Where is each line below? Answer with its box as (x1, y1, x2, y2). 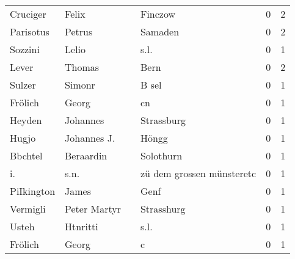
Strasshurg (140, 202, 186, 216)
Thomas (65, 60, 100, 74)
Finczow (140, 7, 176, 21)
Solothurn (140, 148, 183, 162)
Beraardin (65, 148, 107, 162)
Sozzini (10, 42, 40, 56)
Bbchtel (10, 148, 43, 162)
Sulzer (10, 78, 36, 92)
